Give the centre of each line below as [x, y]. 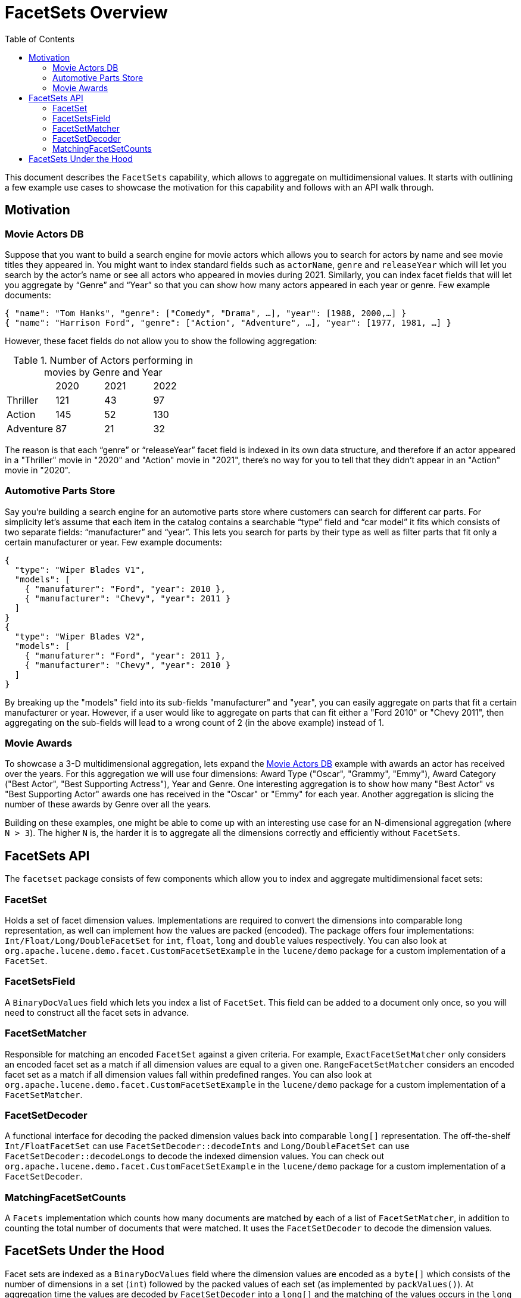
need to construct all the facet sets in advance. [97, 1012]
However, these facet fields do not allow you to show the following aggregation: [161, 341]
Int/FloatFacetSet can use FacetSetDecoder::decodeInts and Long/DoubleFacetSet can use [207, 1146]
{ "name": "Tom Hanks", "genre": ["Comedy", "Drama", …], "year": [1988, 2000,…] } [206, 313]
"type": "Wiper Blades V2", [80, 636]
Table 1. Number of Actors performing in [103, 360]
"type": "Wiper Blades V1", [80, 570]
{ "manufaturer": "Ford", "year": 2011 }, [125, 655]
